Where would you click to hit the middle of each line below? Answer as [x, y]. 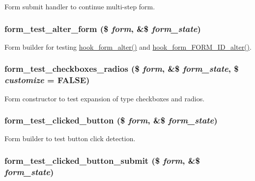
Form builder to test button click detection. [70, 138]
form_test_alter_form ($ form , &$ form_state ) [103, 28]
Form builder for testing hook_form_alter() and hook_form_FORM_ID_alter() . [128, 46]
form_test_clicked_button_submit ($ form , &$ [102, 160]
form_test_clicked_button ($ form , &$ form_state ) [111, 120]
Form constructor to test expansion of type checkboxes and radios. [105, 98]
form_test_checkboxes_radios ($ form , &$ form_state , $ [122, 69]
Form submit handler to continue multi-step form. [80, 6]
